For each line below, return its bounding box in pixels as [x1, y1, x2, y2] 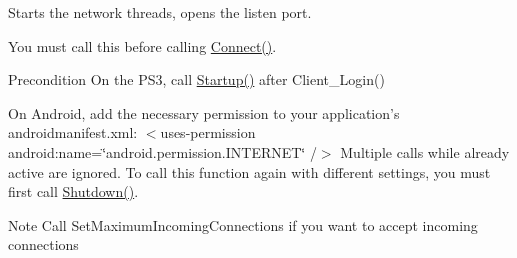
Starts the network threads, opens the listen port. [8, 2, 312, 22]
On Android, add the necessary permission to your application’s [8, 102, 400, 123]
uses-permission [160, 122, 256, 143]
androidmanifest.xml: [8, 122, 138, 143]
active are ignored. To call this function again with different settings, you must [8, 161, 491, 182]
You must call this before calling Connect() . [8, 35, 277, 56]
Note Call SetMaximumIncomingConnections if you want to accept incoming [8, 214, 478, 235]
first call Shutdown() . [8, 181, 139, 202]
